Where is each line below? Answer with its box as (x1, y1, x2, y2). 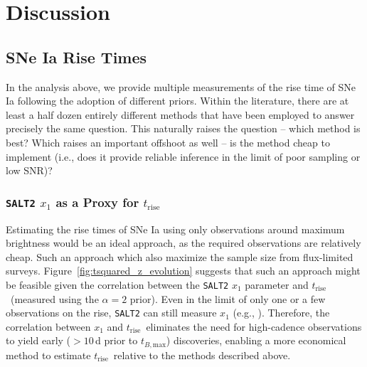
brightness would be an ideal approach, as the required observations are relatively (6, 235, 361, 250)
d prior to (95, 333, 138, 348)
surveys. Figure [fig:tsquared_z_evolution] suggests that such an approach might (6, 263, 361, 278)
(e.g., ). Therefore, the (233, 305, 330, 320)
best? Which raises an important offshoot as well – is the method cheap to (6, 134, 330, 149)
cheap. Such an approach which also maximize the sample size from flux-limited (6, 249, 353, 264)
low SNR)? (6, 163, 53, 178)
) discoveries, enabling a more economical (166, 333, 346, 348)
